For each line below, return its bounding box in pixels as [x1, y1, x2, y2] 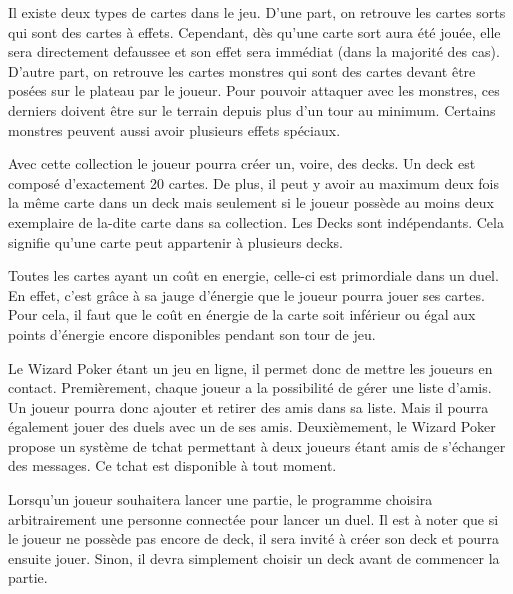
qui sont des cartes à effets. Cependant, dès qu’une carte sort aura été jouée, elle [8, 21, 501, 42]
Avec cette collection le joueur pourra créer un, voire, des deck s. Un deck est [8, 153, 476, 174]
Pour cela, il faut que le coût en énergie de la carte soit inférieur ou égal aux [8, 304, 476, 325]
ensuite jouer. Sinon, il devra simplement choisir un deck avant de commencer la [8, 547, 500, 568]
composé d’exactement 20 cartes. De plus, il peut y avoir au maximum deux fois [8, 172, 499, 193]
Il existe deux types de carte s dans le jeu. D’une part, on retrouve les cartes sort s [8, 2, 506, 22]
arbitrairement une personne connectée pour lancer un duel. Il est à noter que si [8, 508, 499, 529]
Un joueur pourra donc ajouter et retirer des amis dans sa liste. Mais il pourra [8, 396, 489, 417]
